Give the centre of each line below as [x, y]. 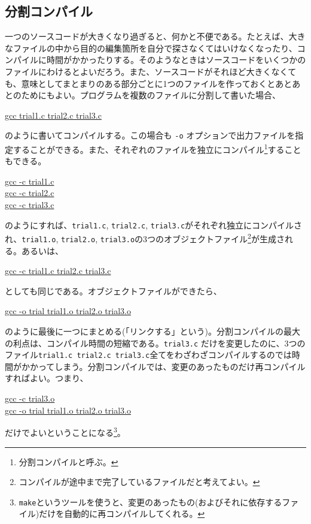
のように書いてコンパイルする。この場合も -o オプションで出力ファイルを [150, 135]
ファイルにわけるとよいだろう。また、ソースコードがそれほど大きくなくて [151, 71]
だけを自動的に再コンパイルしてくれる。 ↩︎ [122, 514]
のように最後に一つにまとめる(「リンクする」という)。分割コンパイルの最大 [153, 331]
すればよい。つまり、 [47, 378]
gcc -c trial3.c [30, 205]
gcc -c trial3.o [30, 398]
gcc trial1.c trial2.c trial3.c [53, 115]
